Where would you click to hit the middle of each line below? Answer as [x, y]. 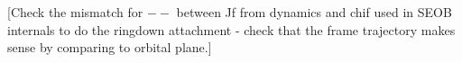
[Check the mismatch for [75, 12]
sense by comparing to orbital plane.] [110, 47]
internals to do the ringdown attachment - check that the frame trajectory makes [231, 29]
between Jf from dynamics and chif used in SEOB [314, 12]
